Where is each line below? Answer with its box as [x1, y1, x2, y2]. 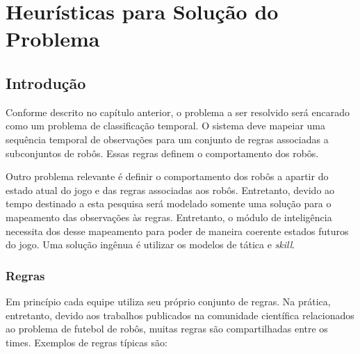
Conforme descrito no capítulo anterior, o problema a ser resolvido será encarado [6, 104, 350, 119]
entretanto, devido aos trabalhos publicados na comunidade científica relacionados [6, 307, 354, 322]
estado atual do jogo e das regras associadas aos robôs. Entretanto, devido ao [6, 182, 335, 197]
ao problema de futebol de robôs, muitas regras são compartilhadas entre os [6, 321, 328, 336]
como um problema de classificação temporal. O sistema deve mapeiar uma [6, 118, 326, 133]
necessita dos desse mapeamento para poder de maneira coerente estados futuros [6, 223, 349, 238]
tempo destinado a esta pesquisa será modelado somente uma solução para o [6, 196, 332, 211]
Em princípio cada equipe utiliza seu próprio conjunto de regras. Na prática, [6, 293, 331, 308]
